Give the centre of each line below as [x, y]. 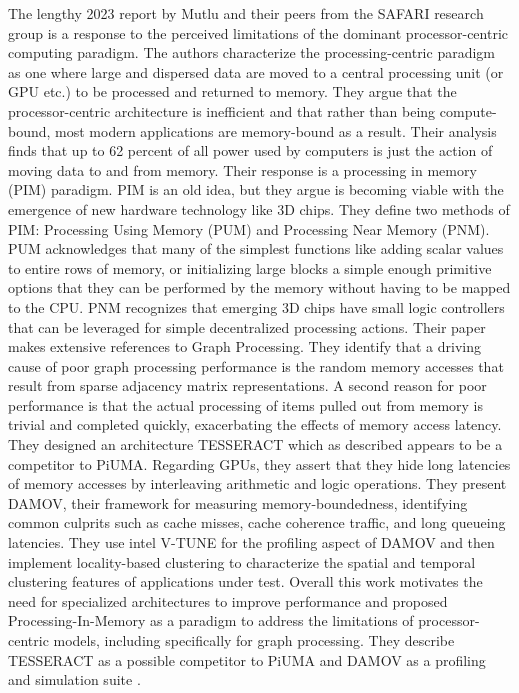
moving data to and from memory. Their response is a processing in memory [242, 169]
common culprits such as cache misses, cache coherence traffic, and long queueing [257, 522]
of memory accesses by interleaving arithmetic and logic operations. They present [257, 483]
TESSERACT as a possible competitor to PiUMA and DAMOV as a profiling [247, 659]
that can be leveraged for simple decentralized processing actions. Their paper [247, 326]
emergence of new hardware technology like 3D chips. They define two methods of [259, 208]
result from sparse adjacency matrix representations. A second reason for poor [247, 385]
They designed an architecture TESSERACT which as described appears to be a [255, 444]
